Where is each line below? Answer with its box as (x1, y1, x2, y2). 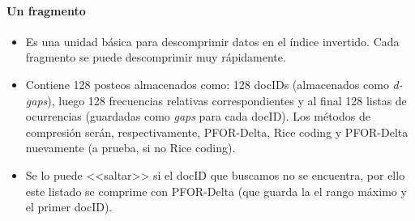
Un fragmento (6, 2, 86, 19)
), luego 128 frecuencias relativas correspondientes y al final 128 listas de (47, 91, 407, 108)
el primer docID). (25, 198, 113, 215)
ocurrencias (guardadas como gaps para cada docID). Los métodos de (25, 108, 370, 125)
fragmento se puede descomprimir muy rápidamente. (25, 49, 286, 66)
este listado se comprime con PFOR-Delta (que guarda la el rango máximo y (25, 182, 407, 199)
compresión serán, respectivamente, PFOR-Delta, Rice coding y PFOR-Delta (25, 123, 409, 140)
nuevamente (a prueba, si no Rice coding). (25, 139, 236, 156)
